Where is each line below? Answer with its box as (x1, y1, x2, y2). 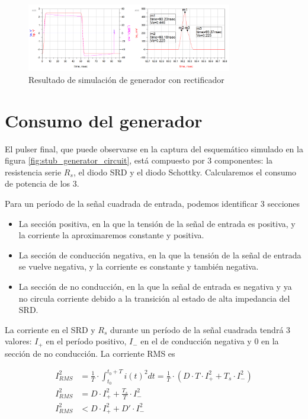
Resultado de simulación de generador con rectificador (28, 73, 224, 85)
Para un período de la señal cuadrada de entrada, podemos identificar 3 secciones (5, 197, 300, 209)
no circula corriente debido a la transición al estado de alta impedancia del (18, 292, 290, 304)
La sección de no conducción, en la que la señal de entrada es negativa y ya (18, 280, 292, 292)
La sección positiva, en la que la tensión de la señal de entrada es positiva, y (18, 217, 296, 229)
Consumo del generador (5, 108, 203, 132)
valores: (5, 335, 32, 347)
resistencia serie (5, 165, 62, 178)
